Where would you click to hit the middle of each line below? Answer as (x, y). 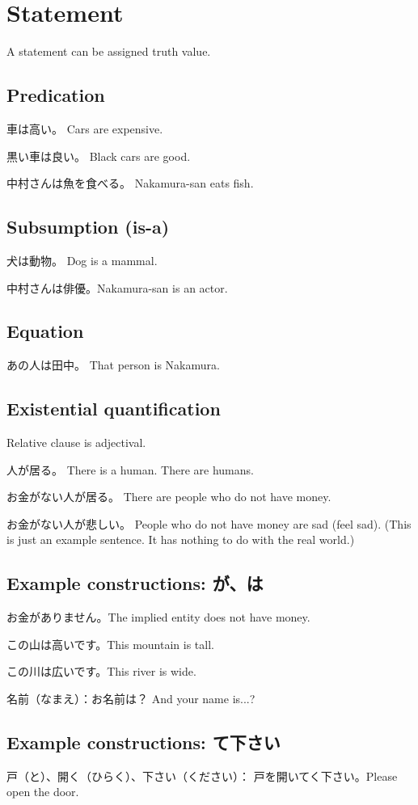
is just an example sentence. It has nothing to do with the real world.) (181, 539)
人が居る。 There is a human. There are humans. (130, 469)
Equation (45, 331)
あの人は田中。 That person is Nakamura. (113, 365)
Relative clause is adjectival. (76, 443)
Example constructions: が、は (135, 583)
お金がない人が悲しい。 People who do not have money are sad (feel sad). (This (209, 523)
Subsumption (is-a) (88, 227)
